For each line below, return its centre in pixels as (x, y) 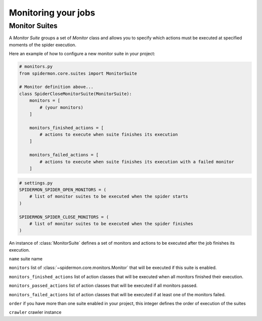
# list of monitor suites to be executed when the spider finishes (111, 224)
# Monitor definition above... (57, 87)
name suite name (26, 259)
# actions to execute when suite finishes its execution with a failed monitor (137, 162)
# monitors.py (36, 67)
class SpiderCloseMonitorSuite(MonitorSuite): (75, 94)
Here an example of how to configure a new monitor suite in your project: (82, 54)
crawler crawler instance (35, 312)
